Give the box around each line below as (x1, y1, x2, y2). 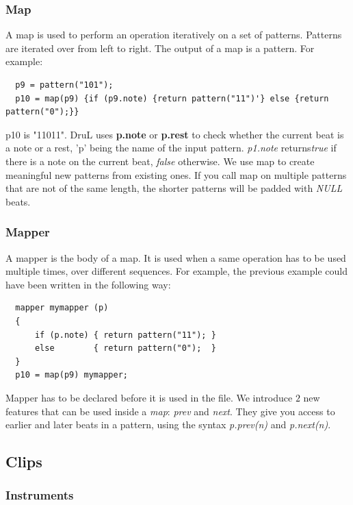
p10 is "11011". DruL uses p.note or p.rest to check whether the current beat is (5, 127, 344, 141)
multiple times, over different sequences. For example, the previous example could (5, 264, 348, 278)
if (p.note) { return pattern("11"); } (34, 330, 216, 340)
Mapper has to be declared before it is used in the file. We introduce (5, 390, 293, 404)
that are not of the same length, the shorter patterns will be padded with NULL (5, 181, 343, 195)
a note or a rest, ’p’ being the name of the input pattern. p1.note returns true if (5, 140, 337, 155)
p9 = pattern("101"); (15, 80, 114, 90)
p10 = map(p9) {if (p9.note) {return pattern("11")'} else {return (15, 93, 329, 103)
